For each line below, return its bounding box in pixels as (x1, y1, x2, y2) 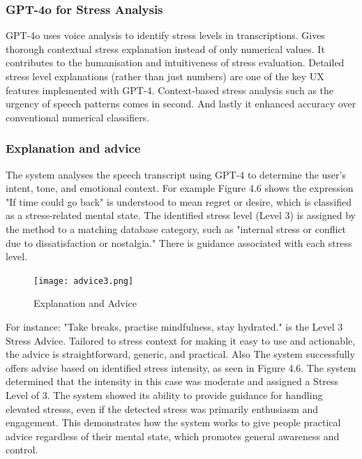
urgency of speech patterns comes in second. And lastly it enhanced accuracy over (6, 96, 356, 111)
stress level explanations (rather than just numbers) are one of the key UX (6, 69, 324, 83)
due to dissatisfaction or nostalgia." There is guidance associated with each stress (6, 235, 352, 250)
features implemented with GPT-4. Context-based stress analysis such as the (6, 82, 334, 97)
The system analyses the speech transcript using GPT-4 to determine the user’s (6, 167, 346, 181)
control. (6, 442, 38, 457)
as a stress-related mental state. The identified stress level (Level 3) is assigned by (6, 208, 356, 223)
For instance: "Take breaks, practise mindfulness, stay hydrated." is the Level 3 (6, 319, 343, 333)
